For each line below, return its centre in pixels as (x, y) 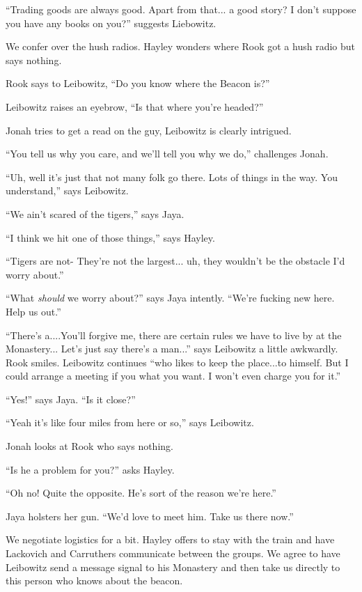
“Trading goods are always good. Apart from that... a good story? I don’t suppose (181, 9)
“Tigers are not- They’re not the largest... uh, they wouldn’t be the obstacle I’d (175, 261)
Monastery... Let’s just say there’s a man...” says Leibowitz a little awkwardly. (172, 349)
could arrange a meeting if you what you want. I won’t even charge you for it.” (173, 376)
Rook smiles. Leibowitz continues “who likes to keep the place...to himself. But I (177, 362)
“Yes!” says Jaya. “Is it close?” (71, 399)
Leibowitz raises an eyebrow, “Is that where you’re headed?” (135, 106)
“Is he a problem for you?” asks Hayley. (90, 469)
